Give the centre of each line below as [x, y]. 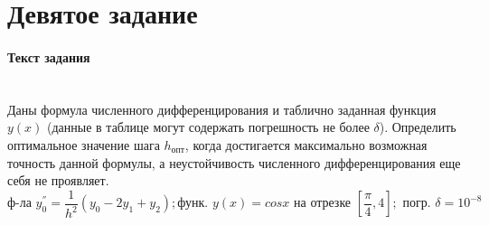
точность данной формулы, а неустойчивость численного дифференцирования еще [234, 162]
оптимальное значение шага [84, 144]
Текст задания [49, 56]
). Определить [418, 127]
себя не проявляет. [58, 180]
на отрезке [323, 204]
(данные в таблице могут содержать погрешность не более [208, 127]
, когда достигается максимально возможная [306, 144]
